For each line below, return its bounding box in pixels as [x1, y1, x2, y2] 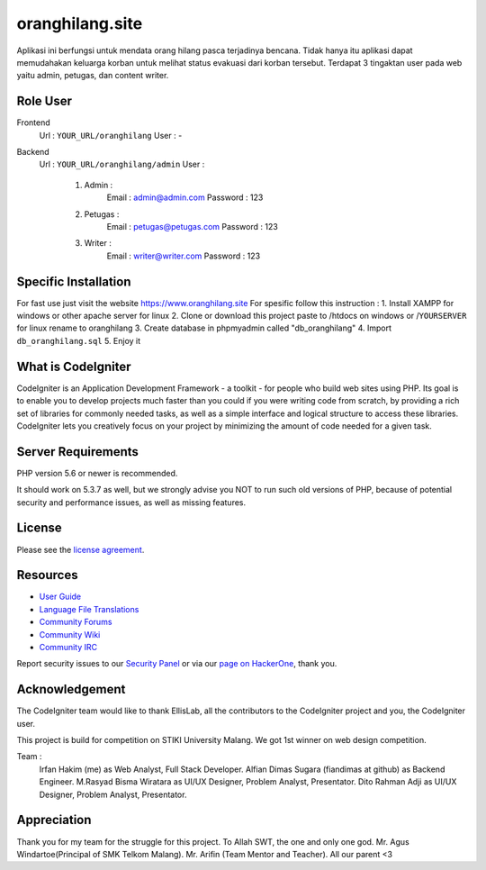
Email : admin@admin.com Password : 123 [106, 192, 264, 203]
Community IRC [39, 641, 98, 652]
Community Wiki [39, 629, 101, 639]
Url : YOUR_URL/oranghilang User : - [39, 130, 183, 140]
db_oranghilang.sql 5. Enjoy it [16, 335, 141, 346]
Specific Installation [16, 274, 131, 289]
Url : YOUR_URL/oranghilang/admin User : [39, 159, 205, 170]
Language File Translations [39, 603, 139, 614]
